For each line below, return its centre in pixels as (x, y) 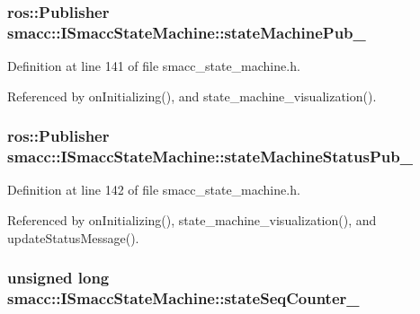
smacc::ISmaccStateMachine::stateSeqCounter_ (183, 298)
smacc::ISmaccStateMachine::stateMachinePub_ (187, 32)
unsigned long (58, 278)
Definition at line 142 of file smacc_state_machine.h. (154, 190)
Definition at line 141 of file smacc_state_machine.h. (154, 66)
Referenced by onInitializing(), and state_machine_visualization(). (192, 96)
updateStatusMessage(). (73, 237)
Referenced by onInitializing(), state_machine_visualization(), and (192, 220)
